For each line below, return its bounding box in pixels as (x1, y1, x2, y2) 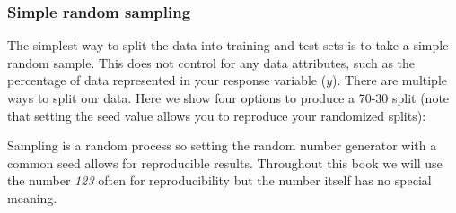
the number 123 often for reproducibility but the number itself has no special (7, 171, 432, 190)
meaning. (7, 188, 57, 207)
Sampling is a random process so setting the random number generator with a (7, 136, 437, 155)
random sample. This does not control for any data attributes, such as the (7, 53, 416, 72)
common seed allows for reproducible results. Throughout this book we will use (7, 153, 443, 172)
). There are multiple (332, 71, 448, 89)
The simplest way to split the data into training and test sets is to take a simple (7, 36, 449, 55)
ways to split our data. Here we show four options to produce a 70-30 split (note (7, 89, 450, 106)
